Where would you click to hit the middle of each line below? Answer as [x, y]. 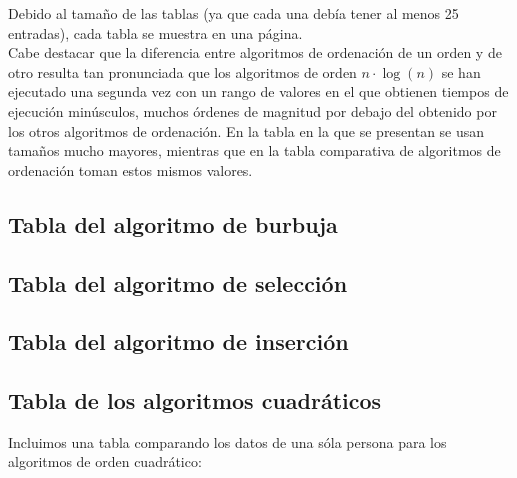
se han [461, 71]
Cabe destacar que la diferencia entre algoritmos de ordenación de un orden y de [255, 52]
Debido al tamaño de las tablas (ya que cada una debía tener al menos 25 [233, 13]
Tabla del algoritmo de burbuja [173, 223]
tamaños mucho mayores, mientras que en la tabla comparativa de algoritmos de [254, 150]
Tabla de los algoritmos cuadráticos [195, 400]
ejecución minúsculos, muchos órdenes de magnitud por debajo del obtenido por [252, 110]
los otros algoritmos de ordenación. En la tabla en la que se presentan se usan [246, 130]
